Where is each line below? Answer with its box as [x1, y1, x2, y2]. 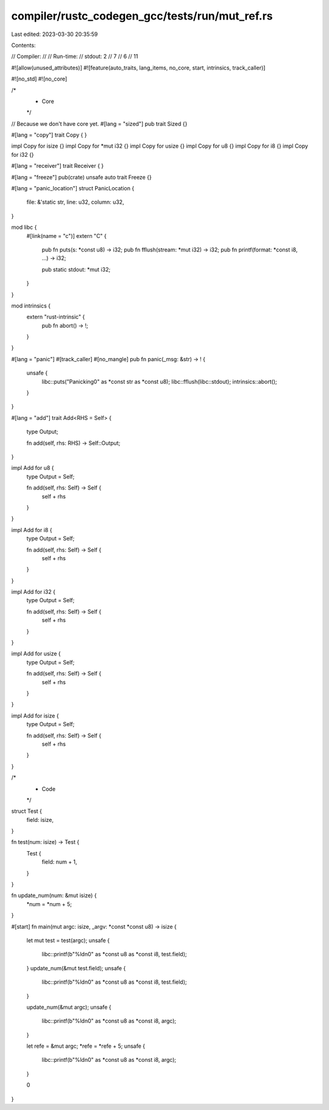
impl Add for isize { [11, 712, 59, 719]
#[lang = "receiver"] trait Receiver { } [11, 162, 104, 170]
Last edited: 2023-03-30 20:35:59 [11, 31, 98, 38]
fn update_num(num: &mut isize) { [11, 892, 97, 899]
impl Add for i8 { [11, 526, 52, 533]
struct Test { [11, 807, 43, 815]
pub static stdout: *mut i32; [41, 265, 111, 273]
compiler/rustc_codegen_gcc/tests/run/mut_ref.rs [11, 9, 274, 23]
